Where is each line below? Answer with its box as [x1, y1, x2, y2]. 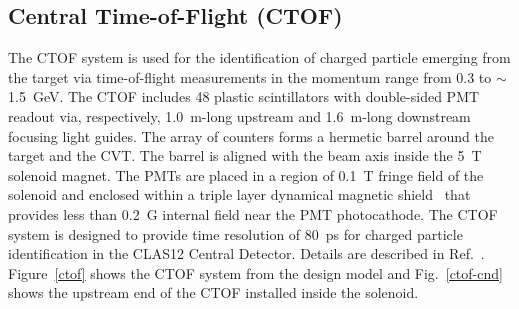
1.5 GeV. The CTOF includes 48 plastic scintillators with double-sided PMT [8, 86, 480, 107]
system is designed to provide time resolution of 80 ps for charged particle [8, 223, 463, 244]
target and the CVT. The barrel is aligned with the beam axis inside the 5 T [8, 145, 482, 166]
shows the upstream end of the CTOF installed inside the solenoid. [8, 282, 419, 303]
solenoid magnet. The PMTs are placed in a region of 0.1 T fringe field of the [8, 164, 484, 185]
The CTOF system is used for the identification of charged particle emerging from [8, 47, 511, 68]
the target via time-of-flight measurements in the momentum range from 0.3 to [8, 66, 492, 87]
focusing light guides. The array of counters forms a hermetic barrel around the [8, 125, 494, 146]
